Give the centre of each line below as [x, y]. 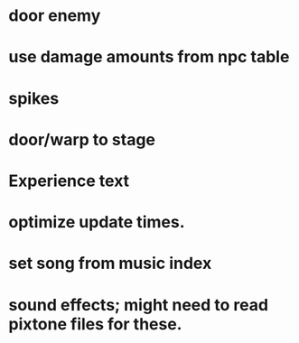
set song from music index [110, 264]
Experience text [69, 181]
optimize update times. [97, 222]
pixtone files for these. [95, 324]
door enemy [55, 16]
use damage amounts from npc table [149, 57]
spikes [34, 98]
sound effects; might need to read [138, 305]
